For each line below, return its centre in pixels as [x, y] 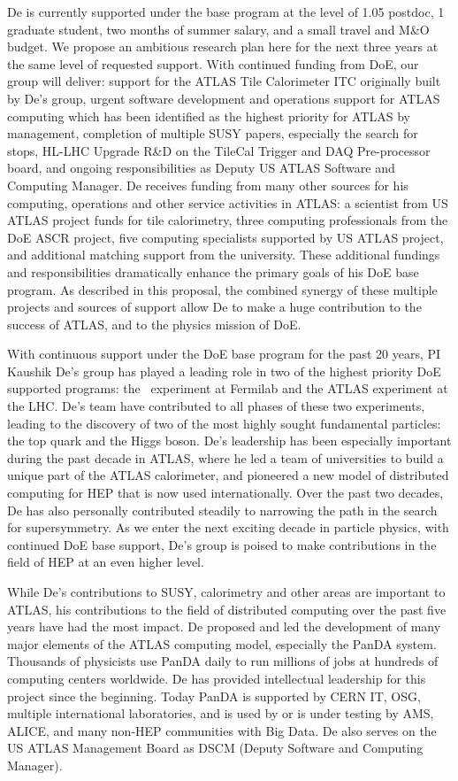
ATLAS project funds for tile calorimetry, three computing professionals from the [228, 220]
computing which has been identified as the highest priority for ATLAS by [209, 116]
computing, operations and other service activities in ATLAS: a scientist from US [228, 202]
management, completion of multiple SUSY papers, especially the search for [213, 133]
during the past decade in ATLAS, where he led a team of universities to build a [225, 457]
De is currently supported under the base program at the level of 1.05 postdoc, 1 [226, 12]
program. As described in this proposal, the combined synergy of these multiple [222, 289]
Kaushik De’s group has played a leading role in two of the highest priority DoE [224, 371]
